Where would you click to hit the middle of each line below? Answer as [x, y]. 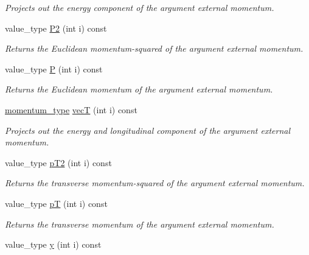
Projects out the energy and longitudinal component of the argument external [148, 130]
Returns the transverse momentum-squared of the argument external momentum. [155, 183]
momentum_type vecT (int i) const [71, 109]
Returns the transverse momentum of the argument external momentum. [140, 224]
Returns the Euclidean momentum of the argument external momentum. [139, 89]
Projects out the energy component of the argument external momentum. [140, 7]
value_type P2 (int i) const [56, 28]
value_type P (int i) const [54, 68]
